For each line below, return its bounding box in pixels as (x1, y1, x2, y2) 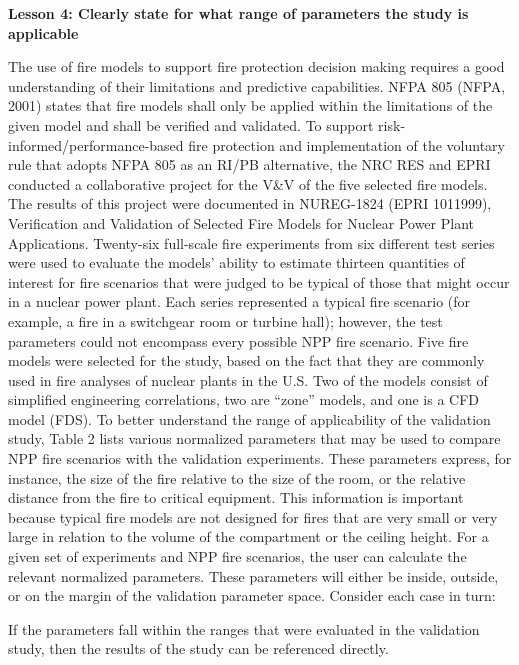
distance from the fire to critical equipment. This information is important (8, 487, 464, 508)
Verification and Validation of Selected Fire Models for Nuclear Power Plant (8, 212, 475, 233)
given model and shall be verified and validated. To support (8, 114, 374, 135)
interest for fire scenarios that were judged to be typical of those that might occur (8, 271, 510, 292)
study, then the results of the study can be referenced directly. (8, 638, 389, 659)
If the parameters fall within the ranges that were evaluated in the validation (8, 618, 480, 639)
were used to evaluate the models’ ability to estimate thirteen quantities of (8, 252, 465, 273)
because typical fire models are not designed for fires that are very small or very (8, 506, 498, 527)
